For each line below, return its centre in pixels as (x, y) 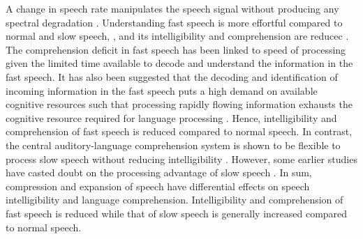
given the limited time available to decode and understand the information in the (179, 63)
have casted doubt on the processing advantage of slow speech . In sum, (159, 172)
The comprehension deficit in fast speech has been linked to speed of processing (176, 49)
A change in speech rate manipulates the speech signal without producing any (172, 8)
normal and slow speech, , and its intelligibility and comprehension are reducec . (177, 36)
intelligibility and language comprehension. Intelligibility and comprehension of (175, 200)
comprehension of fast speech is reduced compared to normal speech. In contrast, (179, 131)
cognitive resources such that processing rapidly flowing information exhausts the (179, 104)
